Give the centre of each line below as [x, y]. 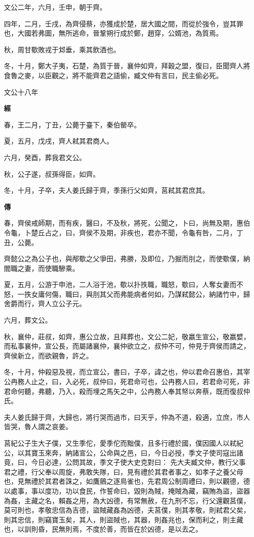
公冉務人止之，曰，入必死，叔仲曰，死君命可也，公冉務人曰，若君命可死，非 [127, 382]
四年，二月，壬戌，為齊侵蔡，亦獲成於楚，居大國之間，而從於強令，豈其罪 [124, 23]
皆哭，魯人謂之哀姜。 [38, 426]
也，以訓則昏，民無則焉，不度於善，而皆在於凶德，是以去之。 [103, 529]
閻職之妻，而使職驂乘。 [42, 268]
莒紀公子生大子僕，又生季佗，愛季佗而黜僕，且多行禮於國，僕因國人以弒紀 [124, 443]
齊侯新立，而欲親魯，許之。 [48, 355]
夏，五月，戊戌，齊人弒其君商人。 [59, 141]
